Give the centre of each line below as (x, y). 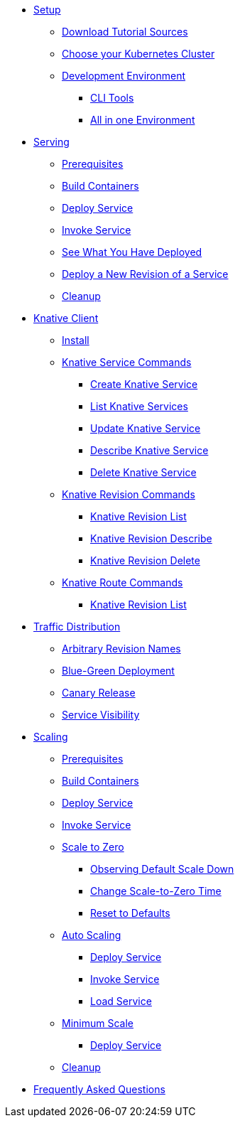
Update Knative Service (146, 428)
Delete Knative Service (143, 472)
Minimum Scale (98, 1023)
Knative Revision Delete (145, 560)
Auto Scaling (92, 935)
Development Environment (124, 76)
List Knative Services (139, 406)
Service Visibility (101, 715)
